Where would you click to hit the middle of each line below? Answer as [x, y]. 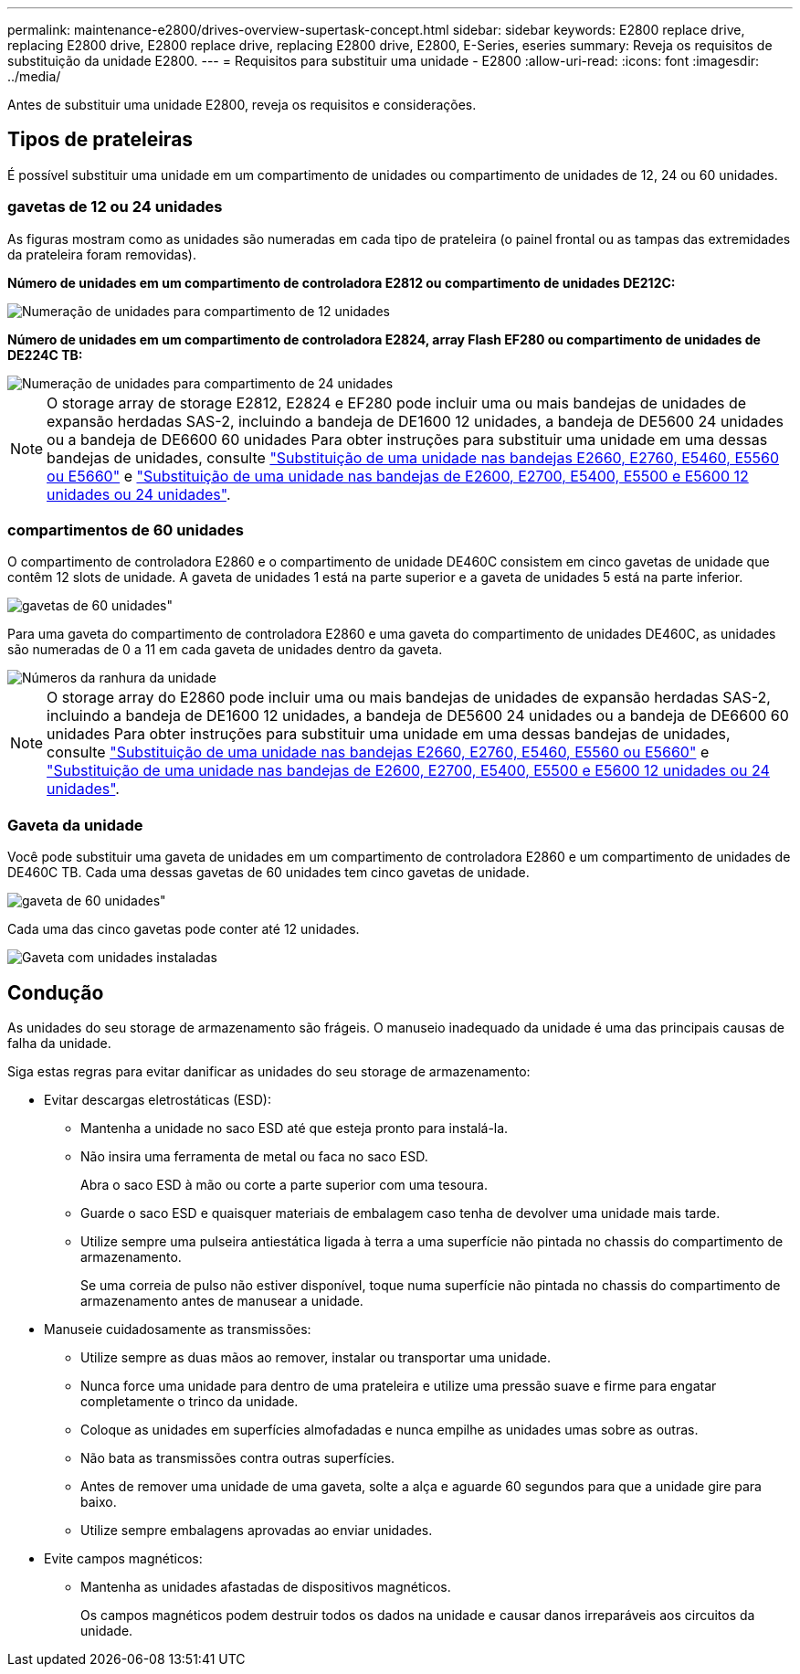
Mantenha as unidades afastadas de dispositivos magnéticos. [266, 1586]
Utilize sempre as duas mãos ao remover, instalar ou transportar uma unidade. [316, 1357]
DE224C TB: [45, 355]
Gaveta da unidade [75, 825]
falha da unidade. [59, 1043]
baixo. [99, 1501]
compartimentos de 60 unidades [126, 530]
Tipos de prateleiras [100, 140]
